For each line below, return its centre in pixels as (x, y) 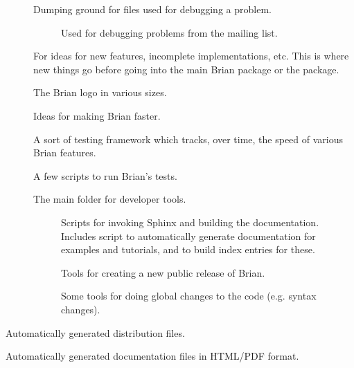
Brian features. (65, 153)
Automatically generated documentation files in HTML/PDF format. (152, 356)
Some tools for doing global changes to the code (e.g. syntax (189, 296)
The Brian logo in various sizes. (100, 92)
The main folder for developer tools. (110, 199)
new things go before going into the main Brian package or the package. (186, 69)
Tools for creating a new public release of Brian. (163, 272)
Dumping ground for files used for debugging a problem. (152, 9)
